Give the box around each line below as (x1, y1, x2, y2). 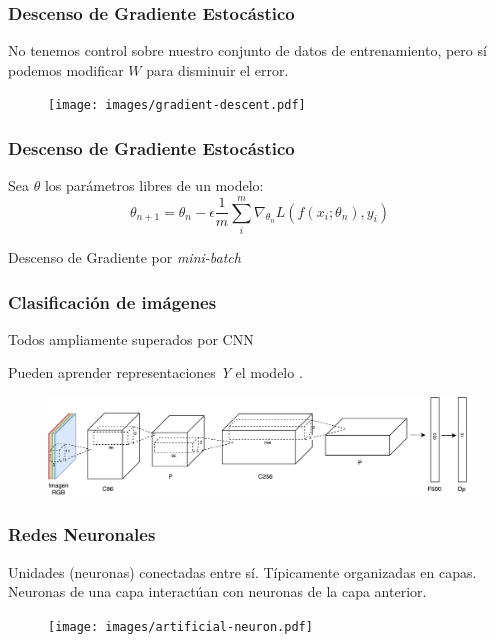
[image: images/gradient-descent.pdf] (48, 98, 306, 113)
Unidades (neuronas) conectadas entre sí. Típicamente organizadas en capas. (8, 561, 477, 582)
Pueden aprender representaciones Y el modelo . (8, 362, 303, 383)
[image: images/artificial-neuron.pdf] (48, 619, 313, 634)
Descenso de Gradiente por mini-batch (8, 247, 241, 267)
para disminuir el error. (146, 59, 289, 80)
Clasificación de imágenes (8, 289, 217, 314)
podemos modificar (8, 59, 124, 80)
